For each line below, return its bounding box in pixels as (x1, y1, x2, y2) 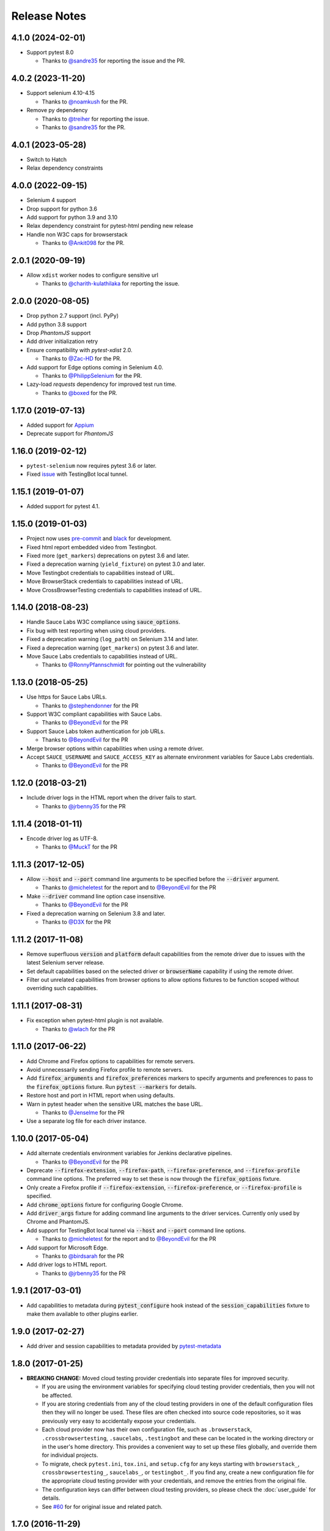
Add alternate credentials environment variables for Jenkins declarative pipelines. (26, 1149, 232, 1157)
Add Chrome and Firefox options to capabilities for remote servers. (26, 1057, 195, 1065)
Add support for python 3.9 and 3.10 (26, 213, 118, 220)
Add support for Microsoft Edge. (26, 1244, 108, 1251)
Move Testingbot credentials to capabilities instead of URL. (26, 569, 175, 576)
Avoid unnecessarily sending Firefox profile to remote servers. (26, 1066, 183, 1073)
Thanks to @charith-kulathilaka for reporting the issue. (42, 280, 180, 287)
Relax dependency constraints (26, 164, 103, 171)
